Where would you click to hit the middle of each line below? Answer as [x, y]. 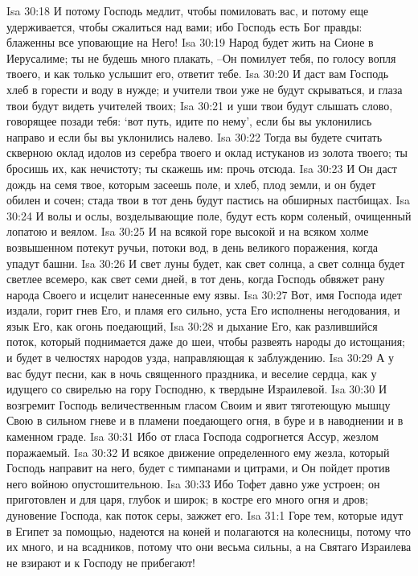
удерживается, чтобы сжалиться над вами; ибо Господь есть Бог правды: [184, 26]
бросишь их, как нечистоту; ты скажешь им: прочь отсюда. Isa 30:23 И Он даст [202, 168]
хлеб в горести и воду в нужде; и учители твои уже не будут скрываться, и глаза [205, 89]
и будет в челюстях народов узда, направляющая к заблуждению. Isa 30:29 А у [201, 358]
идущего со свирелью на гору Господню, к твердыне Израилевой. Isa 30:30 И [197, 389]
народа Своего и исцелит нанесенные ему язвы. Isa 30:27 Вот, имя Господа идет [204, 294]
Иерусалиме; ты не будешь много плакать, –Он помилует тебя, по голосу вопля [201, 58]
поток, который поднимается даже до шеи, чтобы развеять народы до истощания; [206, 341]
